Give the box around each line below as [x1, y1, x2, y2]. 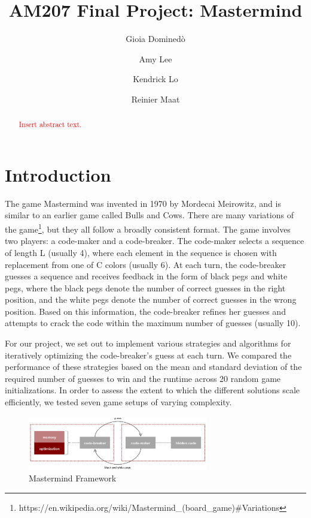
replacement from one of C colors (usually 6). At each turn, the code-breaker [5, 258, 286, 270]
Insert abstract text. [19, 119, 82, 129]
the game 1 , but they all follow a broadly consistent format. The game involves [5, 221, 291, 235]
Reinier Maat [131, 92, 180, 105]
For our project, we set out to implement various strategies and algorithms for [5, 337, 291, 350]
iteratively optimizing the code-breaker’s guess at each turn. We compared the [5, 348, 292, 361]
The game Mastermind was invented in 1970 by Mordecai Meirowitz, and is [5, 197, 281, 209]
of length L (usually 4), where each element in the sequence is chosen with [5, 246, 277, 258]
